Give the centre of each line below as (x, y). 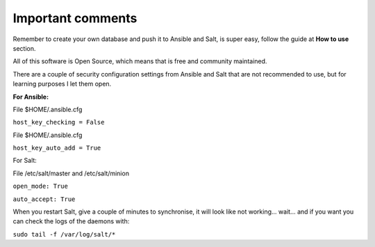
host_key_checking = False (59, 122)
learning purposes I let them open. (62, 84)
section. (24, 48)
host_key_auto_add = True (57, 148)
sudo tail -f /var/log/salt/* (64, 234)
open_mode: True (41, 186)
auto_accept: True (44, 199)
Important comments (75, 18)
